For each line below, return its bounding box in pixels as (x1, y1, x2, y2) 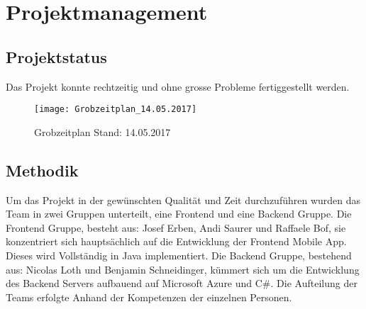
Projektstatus (6, 45, 107, 67)
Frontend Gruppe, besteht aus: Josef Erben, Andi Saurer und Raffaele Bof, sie (6, 220, 346, 235)
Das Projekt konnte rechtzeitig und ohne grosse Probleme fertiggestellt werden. (6, 79, 350, 94)
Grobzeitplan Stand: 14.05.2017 (34, 124, 171, 139)
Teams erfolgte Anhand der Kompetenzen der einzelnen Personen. (6, 289, 292, 304)
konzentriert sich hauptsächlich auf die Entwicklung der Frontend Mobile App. (6, 234, 347, 249)
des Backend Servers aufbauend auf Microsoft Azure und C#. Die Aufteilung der (6, 276, 357, 291)
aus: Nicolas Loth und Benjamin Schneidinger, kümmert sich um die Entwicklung (6, 262, 360, 276)
